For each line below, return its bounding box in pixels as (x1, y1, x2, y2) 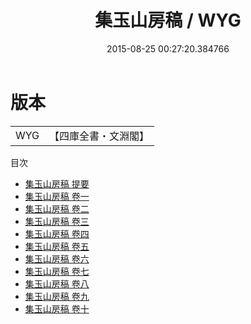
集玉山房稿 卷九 (24, 290, 90, 302)
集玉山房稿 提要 (24, 177, 90, 190)
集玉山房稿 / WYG (94, 9, 242, 32)
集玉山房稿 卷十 (24, 302, 90, 315)
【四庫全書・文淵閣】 (49, 129, 150, 143)
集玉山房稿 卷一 (24, 190, 90, 202)
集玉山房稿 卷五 (24, 240, 90, 252)
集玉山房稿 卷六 (24, 252, 90, 265)
